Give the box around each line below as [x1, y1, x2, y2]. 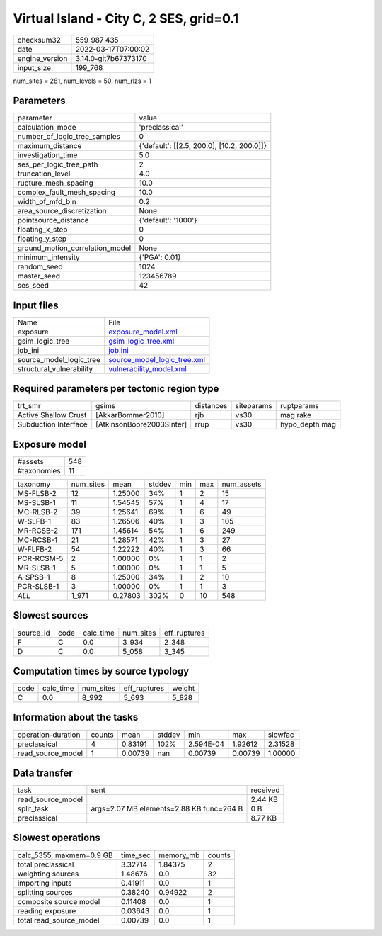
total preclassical [17, 859, 74, 869]
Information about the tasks [13, 711, 139, 723]
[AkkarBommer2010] [95, 410, 165, 420]
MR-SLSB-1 [17, 563, 56, 573]
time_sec [120, 850, 151, 860]
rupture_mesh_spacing [17, 178, 93, 188]
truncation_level [17, 169, 71, 179]
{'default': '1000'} [139, 215, 197, 225]
